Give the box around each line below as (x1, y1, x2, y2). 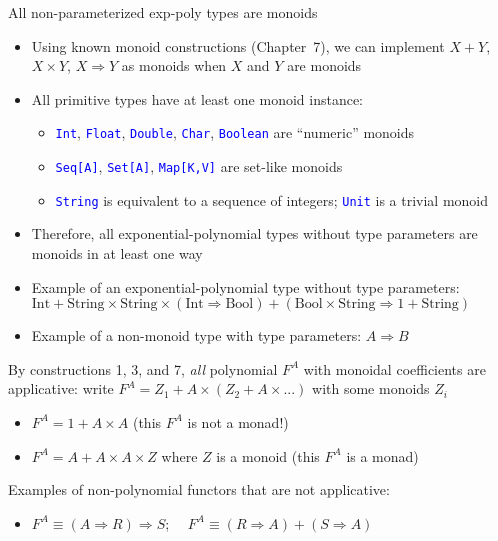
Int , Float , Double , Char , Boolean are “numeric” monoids (55, 122, 415, 143)
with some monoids (312, 378, 430, 399)
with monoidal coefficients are (303, 358, 486, 379)
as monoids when (121, 55, 227, 76)
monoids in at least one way (31, 242, 203, 263)
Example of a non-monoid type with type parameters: (31, 325, 362, 346)
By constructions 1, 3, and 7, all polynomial (8, 358, 278, 379)
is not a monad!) (187, 411, 289, 432)
